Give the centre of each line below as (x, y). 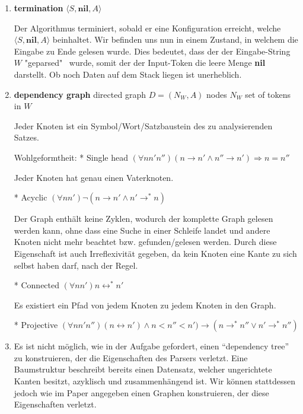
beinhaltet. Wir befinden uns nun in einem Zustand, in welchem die (175, 39)
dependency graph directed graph (80, 94)
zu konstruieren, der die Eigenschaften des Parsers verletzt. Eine (131, 357)
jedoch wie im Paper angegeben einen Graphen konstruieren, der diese (141, 392)
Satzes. (26, 137)
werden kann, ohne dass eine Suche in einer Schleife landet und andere (142, 230)
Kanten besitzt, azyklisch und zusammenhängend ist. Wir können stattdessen (155, 381)
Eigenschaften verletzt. (55, 404)
